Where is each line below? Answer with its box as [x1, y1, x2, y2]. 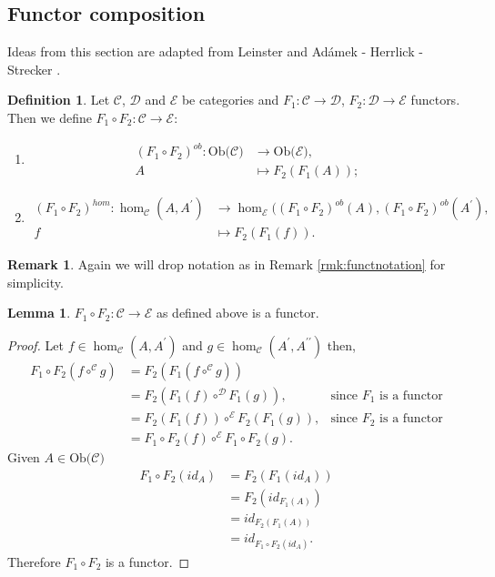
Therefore [7, 552, 61, 571]
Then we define [7, 107, 92, 127]
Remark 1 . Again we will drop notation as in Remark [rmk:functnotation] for [7, 255, 446, 274]
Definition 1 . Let [7, 90, 110, 109]
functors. [410, 90, 460, 109]
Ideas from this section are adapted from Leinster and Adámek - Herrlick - [7, 42, 423, 61]
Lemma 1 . [7, 303, 71, 322]
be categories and [181, 90, 279, 109]
